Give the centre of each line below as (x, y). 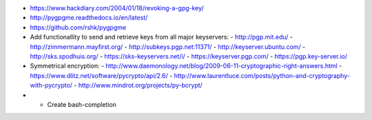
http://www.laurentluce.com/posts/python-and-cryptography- (262, 75)
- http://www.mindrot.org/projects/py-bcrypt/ (138, 86)
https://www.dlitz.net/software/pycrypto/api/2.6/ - (101, 75)
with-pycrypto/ (51, 86)
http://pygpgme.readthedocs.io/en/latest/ (89, 18)
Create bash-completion (82, 104)
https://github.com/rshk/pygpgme (78, 27)
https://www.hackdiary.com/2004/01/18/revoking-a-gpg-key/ (117, 8)
